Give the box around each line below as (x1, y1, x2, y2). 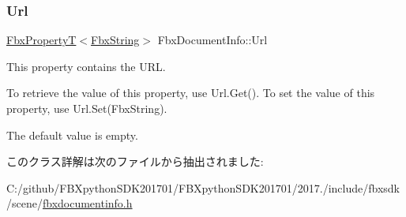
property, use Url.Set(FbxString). (6, 100, 167, 116)
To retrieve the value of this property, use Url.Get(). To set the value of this (6, 84, 375, 101)
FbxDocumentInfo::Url (157, 32, 268, 48)
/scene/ (6, 195, 43, 211)
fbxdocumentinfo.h (42, 195, 133, 211)
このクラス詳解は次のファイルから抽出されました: (6, 153, 264, 170)
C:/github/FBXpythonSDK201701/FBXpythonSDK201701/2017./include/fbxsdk (6, 179, 400, 196)
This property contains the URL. (6, 58, 166, 74)
